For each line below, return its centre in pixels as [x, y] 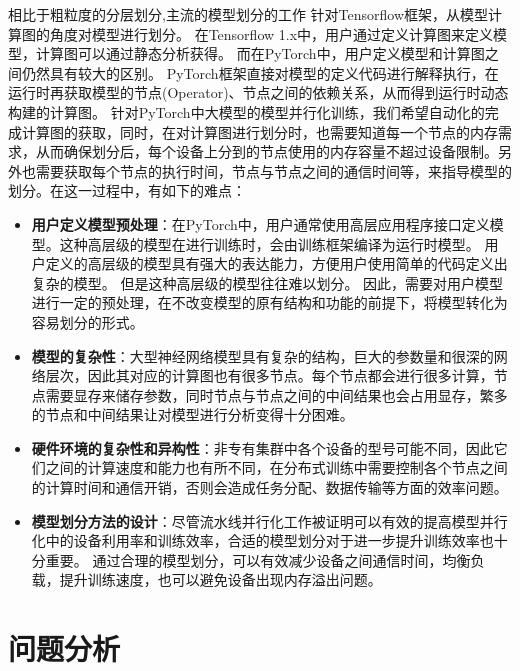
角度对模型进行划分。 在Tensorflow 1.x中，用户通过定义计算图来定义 [271, 33]
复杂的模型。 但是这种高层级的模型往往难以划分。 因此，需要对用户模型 [267, 282]
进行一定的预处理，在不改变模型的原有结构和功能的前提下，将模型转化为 [269, 302]
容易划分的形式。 [87, 321]
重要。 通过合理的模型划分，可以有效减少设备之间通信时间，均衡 [258, 559]
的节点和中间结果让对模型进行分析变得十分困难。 [192, 414]
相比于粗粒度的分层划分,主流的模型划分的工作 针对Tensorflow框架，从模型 [248, 14]
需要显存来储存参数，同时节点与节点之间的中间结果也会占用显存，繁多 [276, 394]
